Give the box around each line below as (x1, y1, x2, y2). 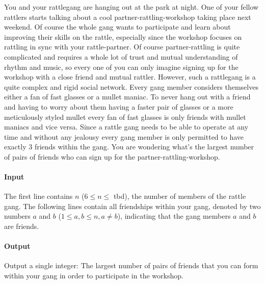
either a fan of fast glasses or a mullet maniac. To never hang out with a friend (4, 91, 251, 102)
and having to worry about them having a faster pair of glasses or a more (4, 101, 233, 112)
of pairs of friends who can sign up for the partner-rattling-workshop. (4, 151, 220, 162)
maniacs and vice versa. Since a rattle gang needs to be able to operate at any (4, 121, 249, 132)
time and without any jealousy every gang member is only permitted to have (4, 131, 244, 142)
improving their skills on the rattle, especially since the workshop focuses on (4, 31, 242, 42)
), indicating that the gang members (117, 211, 231, 221)
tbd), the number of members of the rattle (113, 191, 246, 201)
